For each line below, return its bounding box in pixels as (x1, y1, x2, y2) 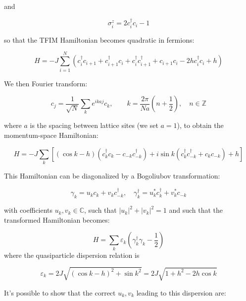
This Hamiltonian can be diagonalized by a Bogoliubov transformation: (4, 170, 220, 181)
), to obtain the (177, 120, 224, 130)
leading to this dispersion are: (136, 287, 226, 298)
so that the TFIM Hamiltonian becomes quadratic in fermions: (4, 34, 195, 45)
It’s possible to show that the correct (4, 287, 116, 298)
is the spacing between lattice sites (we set (30, 120, 158, 130)
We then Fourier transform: (4, 78, 88, 88)
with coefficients (4, 205, 53, 215)
